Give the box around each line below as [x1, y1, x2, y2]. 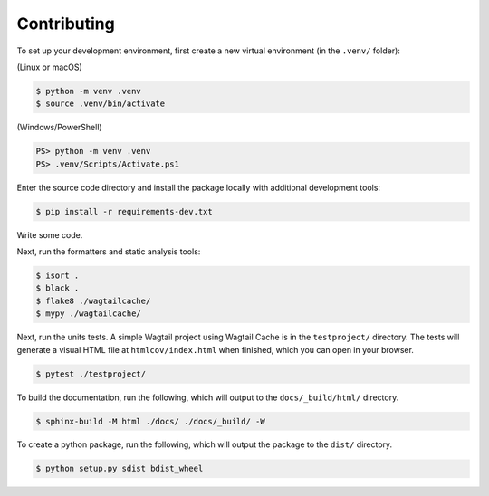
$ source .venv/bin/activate [35, 99, 166, 109]
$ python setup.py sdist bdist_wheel [35, 463, 204, 474]
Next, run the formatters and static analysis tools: [16, 246, 201, 257]
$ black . [35, 283, 80, 293]
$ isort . [35, 271, 80, 281]
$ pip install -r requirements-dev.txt [35, 206, 213, 216]
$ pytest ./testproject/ [35, 368, 147, 379]
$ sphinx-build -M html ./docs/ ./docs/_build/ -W [35, 416, 266, 426]
